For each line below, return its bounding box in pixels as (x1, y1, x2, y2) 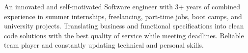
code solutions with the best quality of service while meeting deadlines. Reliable (4, 30, 244, 40)
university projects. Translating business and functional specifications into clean (4, 21, 244, 31)
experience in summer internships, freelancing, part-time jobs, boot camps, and (4, 11, 242, 21)
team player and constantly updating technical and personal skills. (4, 40, 204, 50)
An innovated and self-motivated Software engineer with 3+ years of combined (4, 1, 240, 11)
